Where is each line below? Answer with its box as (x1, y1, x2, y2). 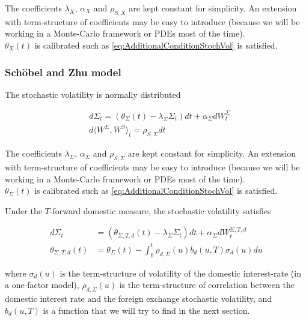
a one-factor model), (5, 278, 79, 291)
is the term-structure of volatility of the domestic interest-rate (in (60, 266, 301, 279)
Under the (5, 204, 42, 217)
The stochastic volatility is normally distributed (5, 88, 181, 100)
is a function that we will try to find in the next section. (43, 304, 250, 316)
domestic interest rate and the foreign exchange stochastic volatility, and (5, 292, 272, 305)
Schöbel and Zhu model (5, 64, 121, 79)
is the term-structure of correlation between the (119, 278, 295, 291)
